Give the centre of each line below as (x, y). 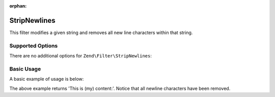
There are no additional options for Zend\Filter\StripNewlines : (81, 56)
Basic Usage (25, 69)
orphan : (18, 6)
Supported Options (34, 46)
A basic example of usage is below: (47, 79)
